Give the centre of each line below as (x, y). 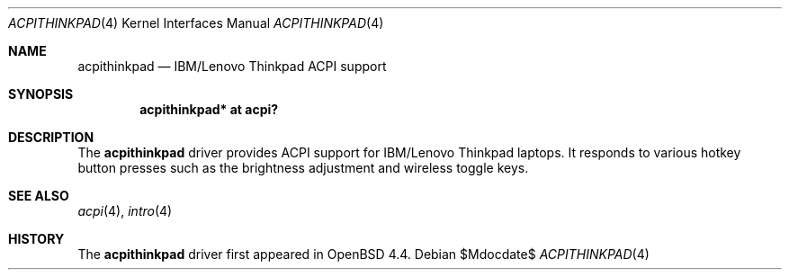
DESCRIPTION (51, 137)
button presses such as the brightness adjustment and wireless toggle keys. (303, 168)
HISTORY (36, 239)
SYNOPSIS (41, 94)
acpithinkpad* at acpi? (209, 109)
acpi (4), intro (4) (125, 211)
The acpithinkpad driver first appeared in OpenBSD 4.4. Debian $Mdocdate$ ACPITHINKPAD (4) (363, 254)
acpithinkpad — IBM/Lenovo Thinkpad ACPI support (232, 66)
